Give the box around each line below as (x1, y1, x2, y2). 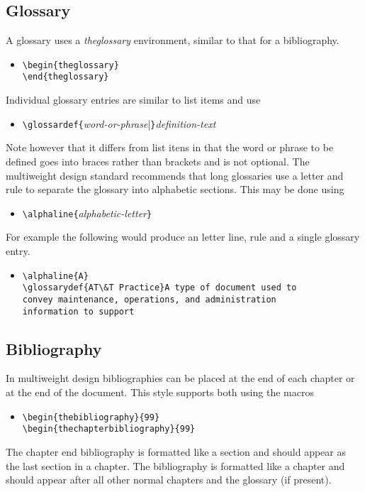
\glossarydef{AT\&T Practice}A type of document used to (22, 283, 297, 293)
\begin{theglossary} (22, 60, 119, 70)
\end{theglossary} (22, 72, 109, 82)
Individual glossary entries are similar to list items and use (6, 92, 261, 107)
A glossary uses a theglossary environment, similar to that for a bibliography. (6, 33, 339, 48)
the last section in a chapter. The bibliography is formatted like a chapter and (6, 458, 345, 473)
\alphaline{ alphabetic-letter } (22, 205, 152, 220)
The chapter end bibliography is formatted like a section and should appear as (6, 444, 346, 459)
